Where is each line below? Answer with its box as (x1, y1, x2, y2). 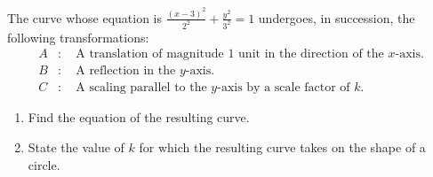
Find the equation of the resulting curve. (28, 108, 250, 127)
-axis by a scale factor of (217, 81, 350, 95)
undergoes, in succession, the (258, 8, 415, 27)
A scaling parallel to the (76, 81, 207, 95)
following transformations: (7, 27, 149, 46)
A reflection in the (76, 65, 176, 78)
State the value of (28, 138, 124, 157)
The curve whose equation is (7, 8, 163, 27)
